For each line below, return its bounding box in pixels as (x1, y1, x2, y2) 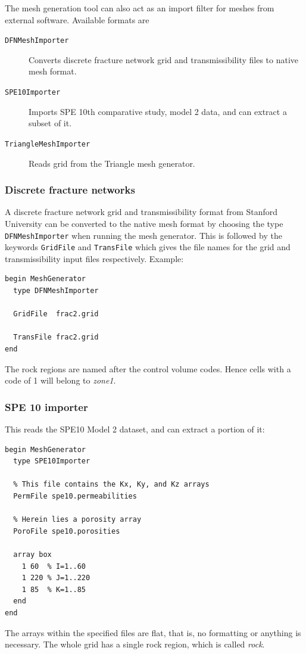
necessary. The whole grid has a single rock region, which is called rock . (5, 638, 265, 650)
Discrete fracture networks (5, 182, 135, 197)
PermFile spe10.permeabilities (13, 491, 137, 500)
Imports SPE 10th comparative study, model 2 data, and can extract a (29, 105, 287, 117)
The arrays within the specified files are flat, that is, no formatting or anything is (5, 626, 301, 639)
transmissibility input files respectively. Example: (5, 252, 184, 264)
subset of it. (29, 117, 72, 129)
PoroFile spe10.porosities (13, 527, 120, 535)
